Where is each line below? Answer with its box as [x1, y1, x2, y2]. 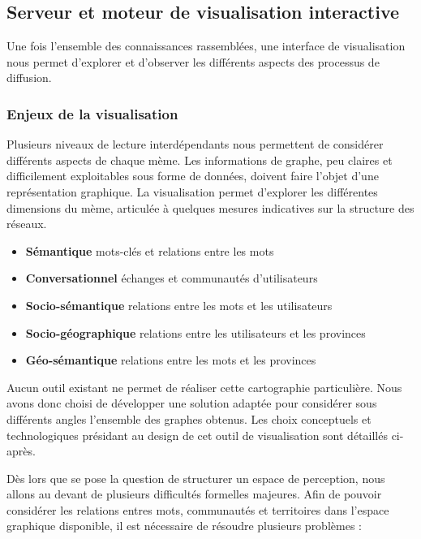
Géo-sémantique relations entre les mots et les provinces [25, 351, 316, 369]
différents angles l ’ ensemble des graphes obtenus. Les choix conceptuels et [6, 410, 372, 427]
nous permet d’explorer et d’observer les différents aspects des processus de [6, 53, 380, 70]
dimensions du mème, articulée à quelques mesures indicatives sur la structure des [6, 199, 415, 216]
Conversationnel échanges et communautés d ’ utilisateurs [25, 269, 318, 287]
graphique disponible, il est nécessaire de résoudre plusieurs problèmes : [6, 517, 362, 534]
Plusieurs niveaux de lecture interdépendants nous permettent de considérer [6, 136, 384, 153]
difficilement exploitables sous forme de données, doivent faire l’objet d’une [6, 167, 379, 184]
